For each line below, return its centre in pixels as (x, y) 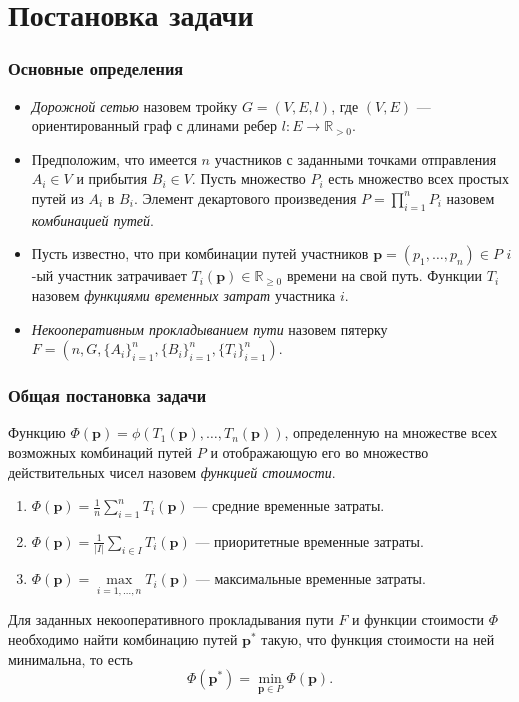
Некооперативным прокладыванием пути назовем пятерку (209, 328)
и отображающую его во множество (319, 451)
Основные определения (96, 68)
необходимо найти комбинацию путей (123, 639)
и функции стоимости (418, 619)
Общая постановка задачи (107, 395)
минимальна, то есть (70, 658)
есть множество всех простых (418, 178)
